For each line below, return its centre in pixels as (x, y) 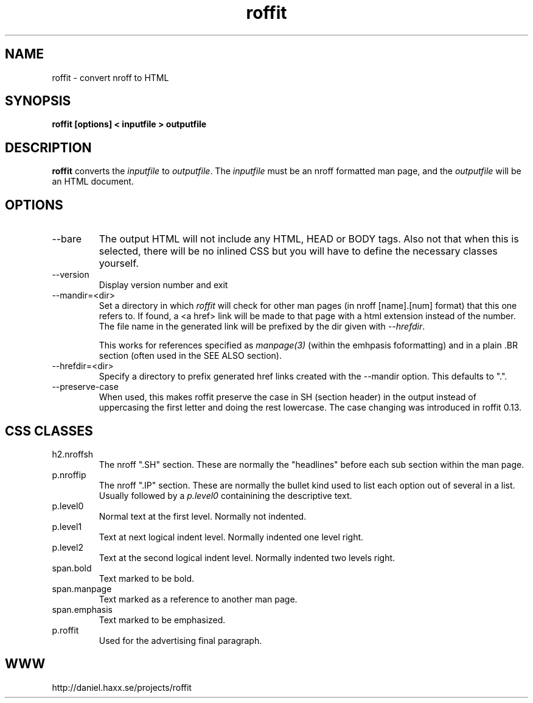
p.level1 (67, 526)
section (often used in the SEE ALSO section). (190, 356)
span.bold (72, 568)
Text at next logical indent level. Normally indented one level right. (231, 537)
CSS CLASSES (49, 431)
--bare (67, 239)
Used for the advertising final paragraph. (180, 640)
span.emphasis (82, 609)
